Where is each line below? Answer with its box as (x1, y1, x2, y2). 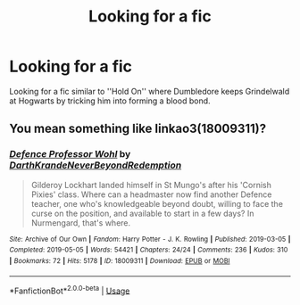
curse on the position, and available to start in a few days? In (30, 208, 254, 218)
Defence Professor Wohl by (9, 148, 131, 161)
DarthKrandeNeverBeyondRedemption (9, 159, 182, 171)
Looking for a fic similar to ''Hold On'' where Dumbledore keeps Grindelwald (9, 86, 290, 96)
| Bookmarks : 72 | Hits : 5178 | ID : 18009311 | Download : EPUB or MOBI (9, 256, 230, 265)
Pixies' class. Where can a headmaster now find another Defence (30, 189, 272, 200)
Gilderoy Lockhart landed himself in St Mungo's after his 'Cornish (30, 179, 272, 190)
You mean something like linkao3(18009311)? (9, 121, 267, 136)
